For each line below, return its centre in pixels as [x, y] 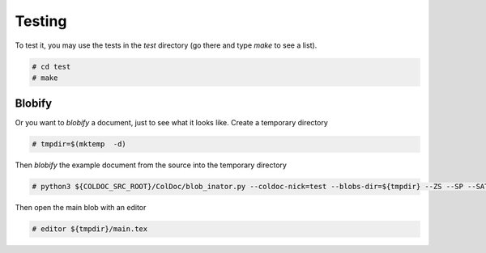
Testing [41, 21]
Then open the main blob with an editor [81, 208]
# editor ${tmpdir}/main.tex [90, 229]
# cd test [51, 66]
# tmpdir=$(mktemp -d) [79, 144]
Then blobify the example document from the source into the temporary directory [151, 165]
